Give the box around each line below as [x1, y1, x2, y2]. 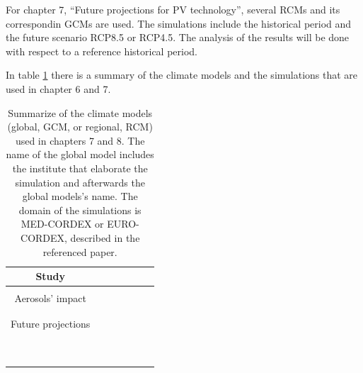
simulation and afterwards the [15, 174, 145, 189]
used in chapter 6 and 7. [6, 81, 111, 96]
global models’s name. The [22, 189, 138, 204]
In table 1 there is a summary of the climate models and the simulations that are [6, 67, 358, 82]
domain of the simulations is [18, 202, 142, 217]
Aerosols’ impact [14, 291, 86, 306]
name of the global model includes [6, 147, 154, 162]
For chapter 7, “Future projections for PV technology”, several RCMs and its [6, 2, 340, 16]
